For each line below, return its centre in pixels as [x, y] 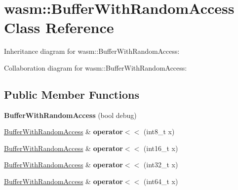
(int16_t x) [161, 148]
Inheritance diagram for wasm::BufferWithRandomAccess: [92, 51]
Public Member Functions [72, 94]
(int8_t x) [159, 132]
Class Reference [59, 27]
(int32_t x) [161, 165]
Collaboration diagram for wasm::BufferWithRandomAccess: [96, 67]
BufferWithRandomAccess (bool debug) [70, 115]
